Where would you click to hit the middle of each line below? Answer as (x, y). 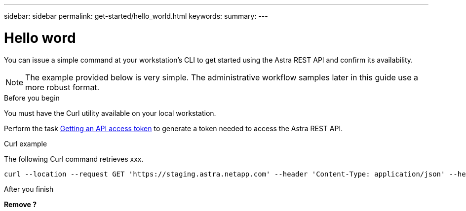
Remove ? (20, 204)
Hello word (40, 38)
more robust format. (62, 87)
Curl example (26, 143)
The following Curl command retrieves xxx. (74, 159)
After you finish (29, 189)
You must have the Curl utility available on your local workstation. (110, 113)
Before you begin (32, 98)
